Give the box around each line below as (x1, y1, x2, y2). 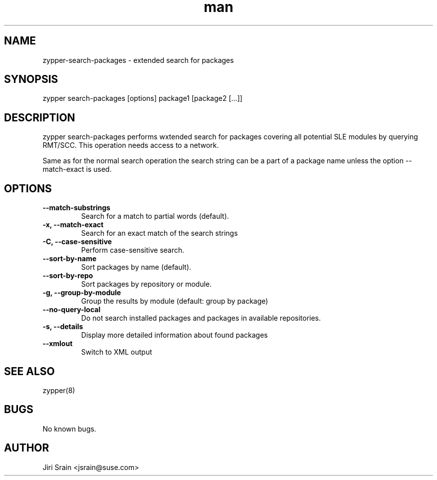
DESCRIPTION (4, 111, 75, 124)
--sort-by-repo (42, 271, 93, 280)
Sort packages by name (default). (81, 263, 192, 272)
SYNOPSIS (4, 73, 58, 86)
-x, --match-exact (42, 220, 104, 229)
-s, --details (42, 322, 83, 331)
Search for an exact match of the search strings (81, 229, 238, 238)
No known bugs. (42, 424, 96, 433)
